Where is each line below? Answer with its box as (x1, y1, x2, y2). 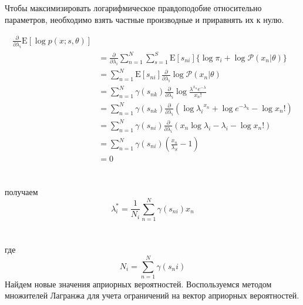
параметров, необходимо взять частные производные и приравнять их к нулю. (5, 13, 284, 25)
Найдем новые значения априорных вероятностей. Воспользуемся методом (5, 277, 272, 290)
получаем (5, 186, 38, 198)
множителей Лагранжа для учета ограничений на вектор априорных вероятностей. (5, 289, 299, 301)
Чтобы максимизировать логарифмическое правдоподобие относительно (5, 2, 262, 14)
